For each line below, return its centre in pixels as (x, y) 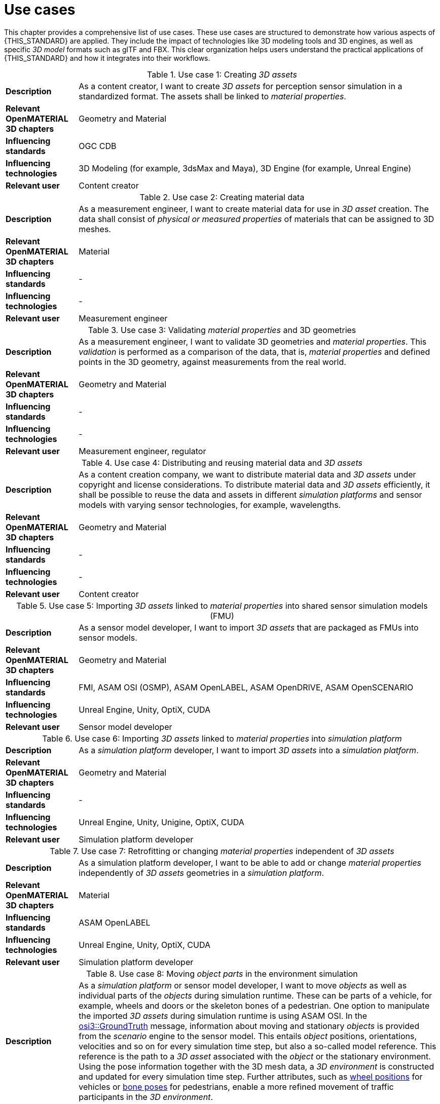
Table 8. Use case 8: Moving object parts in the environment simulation (222, 973)
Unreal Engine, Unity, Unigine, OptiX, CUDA (161, 822)
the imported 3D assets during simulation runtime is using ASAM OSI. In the (223, 1016)
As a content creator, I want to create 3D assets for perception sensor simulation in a (241, 86)
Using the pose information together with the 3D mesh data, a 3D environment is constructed (256, 1066)
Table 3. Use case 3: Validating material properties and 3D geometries (222, 330)
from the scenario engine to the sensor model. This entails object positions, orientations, (248, 1036)
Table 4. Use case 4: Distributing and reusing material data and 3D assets (222, 463)
